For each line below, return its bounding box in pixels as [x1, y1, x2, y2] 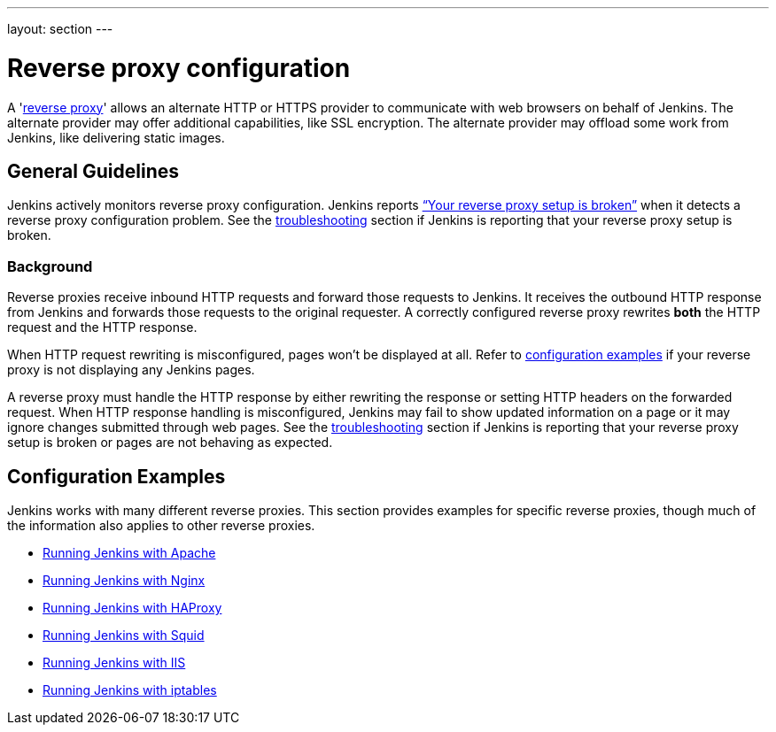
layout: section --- [7, 21, 113, 36]
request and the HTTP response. [7, 320, 198, 335]
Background [7, 257, 93, 275]
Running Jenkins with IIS [43, 654, 186, 670]
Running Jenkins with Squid [43, 627, 205, 643]
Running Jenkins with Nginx [43, 572, 206, 588]
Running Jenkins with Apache [43, 544, 216, 560]
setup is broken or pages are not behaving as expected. [7, 435, 333, 451]
